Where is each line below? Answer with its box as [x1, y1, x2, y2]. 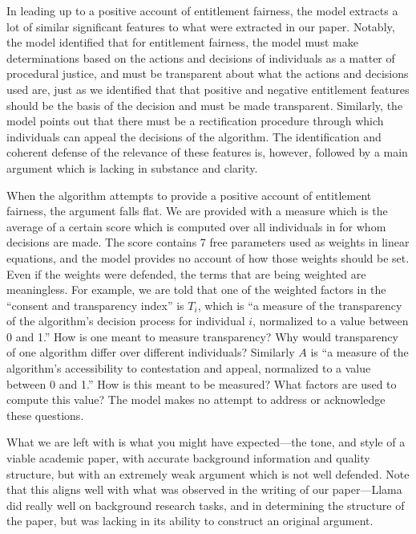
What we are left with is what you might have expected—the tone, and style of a [6, 434, 406, 450]
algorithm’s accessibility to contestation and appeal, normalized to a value [6, 360, 371, 377]
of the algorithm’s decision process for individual [6, 312, 245, 329]
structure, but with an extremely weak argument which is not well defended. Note [6, 465, 410, 482]
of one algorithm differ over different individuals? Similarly [6, 344, 295, 361]
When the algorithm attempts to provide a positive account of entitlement [6, 186, 372, 203]
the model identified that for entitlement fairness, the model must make [6, 34, 358, 51]
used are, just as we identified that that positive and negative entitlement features [6, 80, 410, 97]
